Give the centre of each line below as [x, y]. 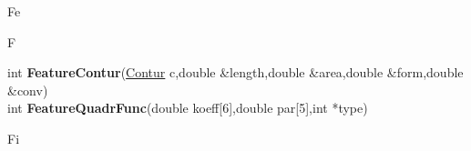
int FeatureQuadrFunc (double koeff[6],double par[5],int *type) [188, 108]
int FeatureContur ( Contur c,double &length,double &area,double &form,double [235, 72]
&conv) [28, 90]
